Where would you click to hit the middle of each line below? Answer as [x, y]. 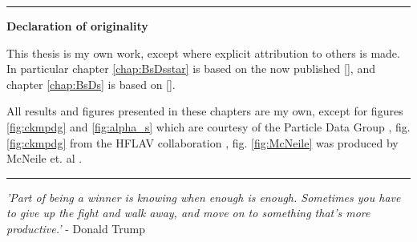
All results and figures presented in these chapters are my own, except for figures [205, 111]
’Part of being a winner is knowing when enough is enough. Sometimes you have [204, 197]
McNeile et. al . [45, 158]
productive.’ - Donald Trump [76, 228]
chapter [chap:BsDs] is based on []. [91, 84]
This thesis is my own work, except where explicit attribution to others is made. [203, 52]
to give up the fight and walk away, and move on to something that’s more [188, 213]
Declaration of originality [77, 26]
